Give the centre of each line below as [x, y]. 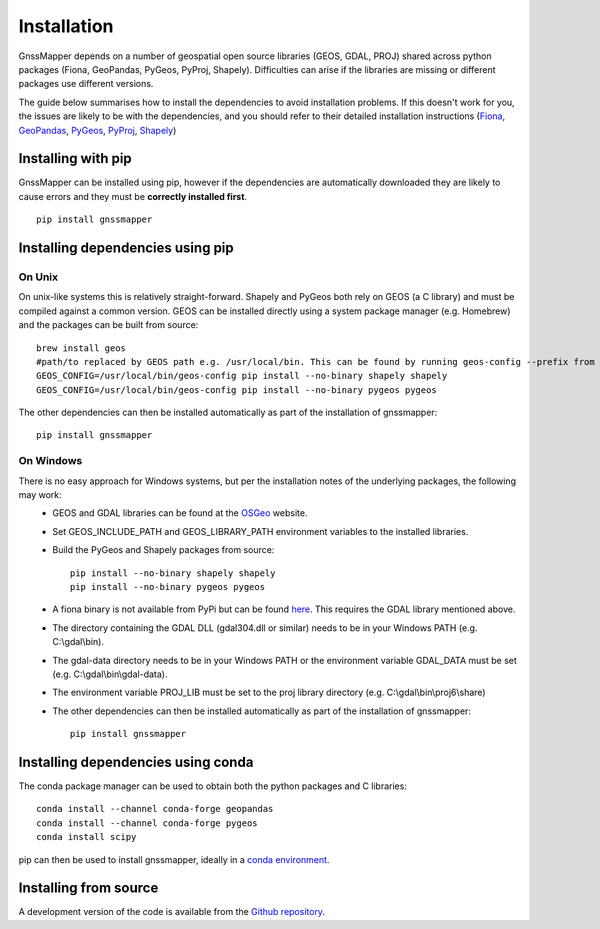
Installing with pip [75, 158]
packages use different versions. [86, 84]
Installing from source [88, 888]
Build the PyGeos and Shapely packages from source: [163, 550]
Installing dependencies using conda [136, 761]
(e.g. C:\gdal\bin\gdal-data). [110, 674]
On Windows [50, 461]
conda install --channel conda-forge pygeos [147, 823]
